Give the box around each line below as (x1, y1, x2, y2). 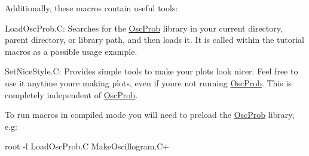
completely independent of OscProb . (5, 88, 138, 101)
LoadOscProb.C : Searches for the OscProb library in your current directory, (5, 21, 283, 34)
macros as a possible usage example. (5, 45, 137, 57)
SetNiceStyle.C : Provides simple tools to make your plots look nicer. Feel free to (5, 65, 298, 77)
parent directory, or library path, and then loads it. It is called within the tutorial (5, 33, 305, 46)
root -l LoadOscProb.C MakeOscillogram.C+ (5, 140, 170, 152)
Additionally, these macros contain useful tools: (5, 2, 178, 14)
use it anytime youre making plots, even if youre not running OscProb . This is (5, 76, 292, 89)
